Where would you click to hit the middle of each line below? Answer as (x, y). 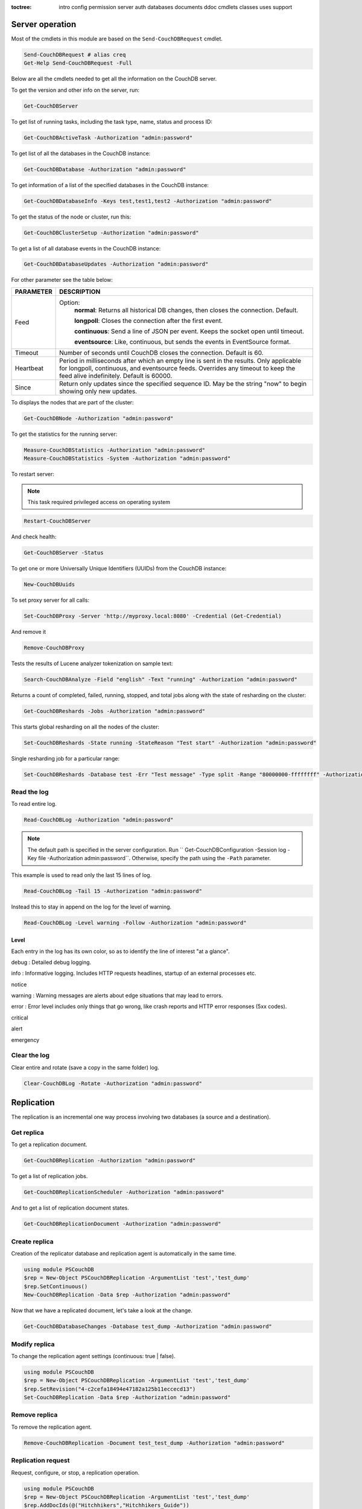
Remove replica (34, 1415)
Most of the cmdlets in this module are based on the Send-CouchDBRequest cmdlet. (117, 39)
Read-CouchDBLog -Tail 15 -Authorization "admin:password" (113, 891)
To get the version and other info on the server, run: (75, 90)
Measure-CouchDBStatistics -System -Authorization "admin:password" (127, 458)
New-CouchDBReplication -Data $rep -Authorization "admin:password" (127, 1295)
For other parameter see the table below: (62, 280)
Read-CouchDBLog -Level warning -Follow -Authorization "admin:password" (135, 923)
